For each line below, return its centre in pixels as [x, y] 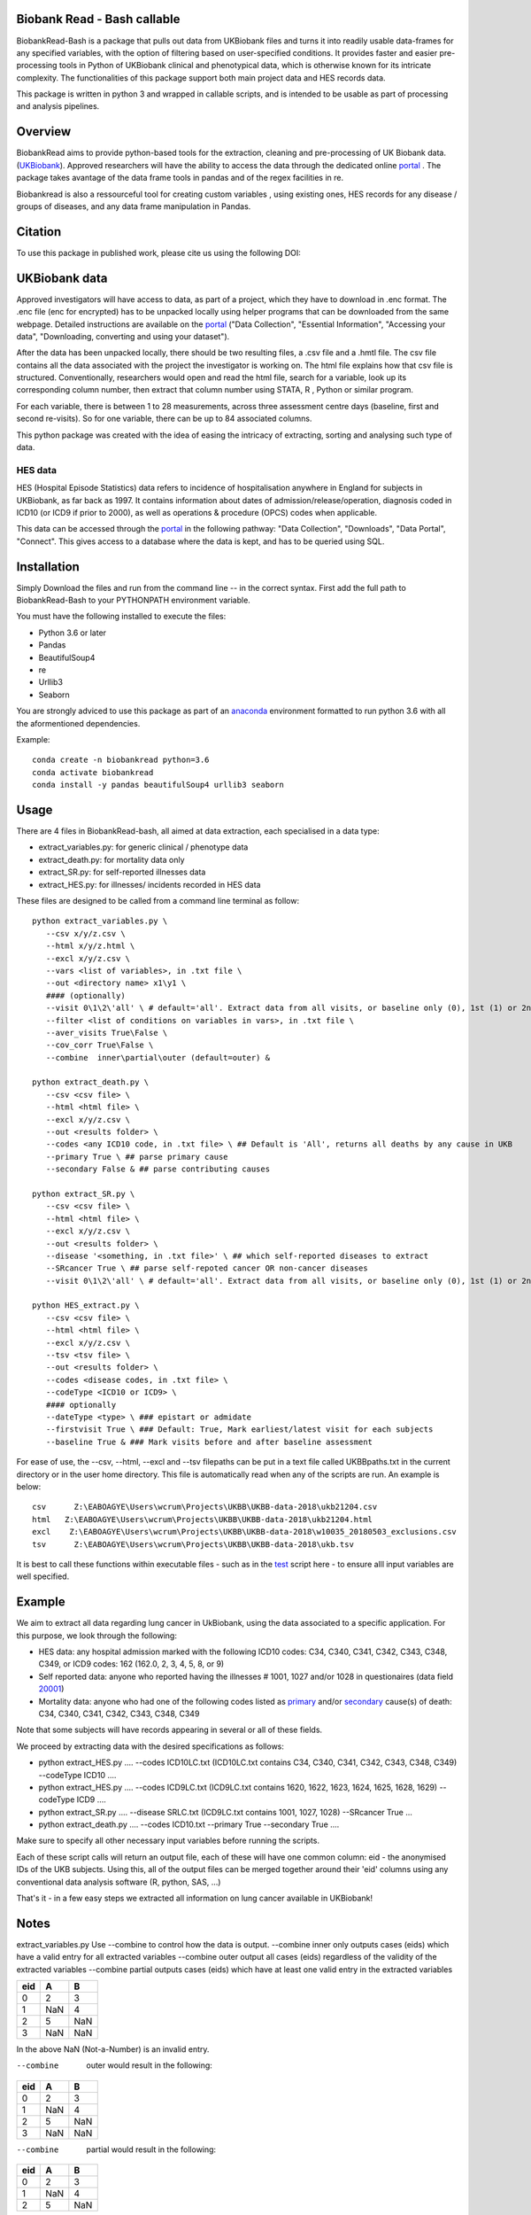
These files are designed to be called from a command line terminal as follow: [158, 900]
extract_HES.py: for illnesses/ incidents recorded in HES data [150, 884]
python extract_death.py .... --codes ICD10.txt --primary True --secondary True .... [189, 1824]
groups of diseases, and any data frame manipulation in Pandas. [134, 206]
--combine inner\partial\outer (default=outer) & [158, 1057]
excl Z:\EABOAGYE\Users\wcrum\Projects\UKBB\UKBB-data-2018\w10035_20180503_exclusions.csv [245, 1532]
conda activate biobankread [93, 772]
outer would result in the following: [149, 2065]
